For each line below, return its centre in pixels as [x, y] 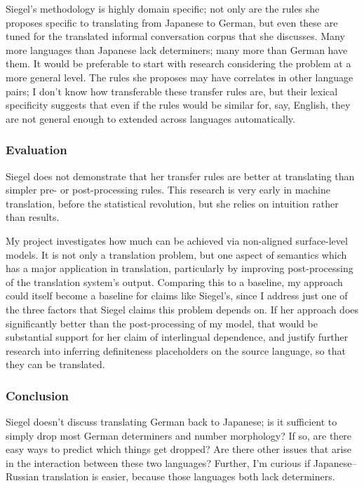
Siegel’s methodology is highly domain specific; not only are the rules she [163, 8]
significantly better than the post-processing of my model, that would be [162, 323]
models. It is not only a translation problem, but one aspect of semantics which [176, 254]
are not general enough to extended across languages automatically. [150, 118]
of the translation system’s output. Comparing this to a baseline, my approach [174, 282]
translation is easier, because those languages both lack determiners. [189, 476]
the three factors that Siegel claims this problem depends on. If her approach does [182, 309]
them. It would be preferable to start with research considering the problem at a [178, 63]
